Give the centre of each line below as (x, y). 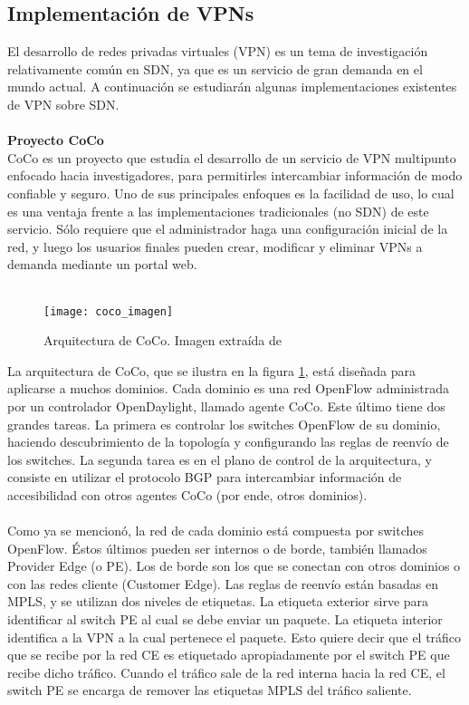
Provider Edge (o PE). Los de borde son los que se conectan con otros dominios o (234, 566)
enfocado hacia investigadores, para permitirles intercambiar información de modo (235, 175)
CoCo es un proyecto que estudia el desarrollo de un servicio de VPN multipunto (232, 157)
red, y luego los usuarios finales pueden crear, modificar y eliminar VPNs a (215, 246)
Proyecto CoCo (56, 140)
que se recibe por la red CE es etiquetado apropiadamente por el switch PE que (229, 655)
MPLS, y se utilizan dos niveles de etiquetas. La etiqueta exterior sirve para (218, 601)
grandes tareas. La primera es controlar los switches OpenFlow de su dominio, (224, 424)
